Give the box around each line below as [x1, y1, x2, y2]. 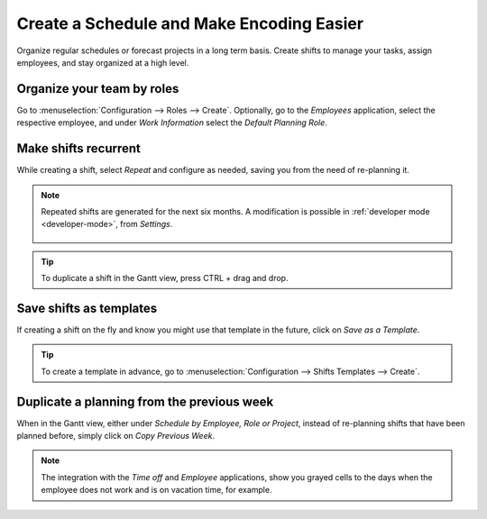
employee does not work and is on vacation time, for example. [41, 485, 272, 496]
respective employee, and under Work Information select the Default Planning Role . [16, 117, 328, 128]
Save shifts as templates [16, 300, 158, 315]
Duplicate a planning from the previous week [16, 394, 274, 409]
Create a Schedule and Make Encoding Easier [16, 14, 364, 33]
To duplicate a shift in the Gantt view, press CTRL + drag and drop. [41, 273, 289, 284]
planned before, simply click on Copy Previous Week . [16, 431, 216, 442]
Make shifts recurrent [16, 141, 142, 157]
